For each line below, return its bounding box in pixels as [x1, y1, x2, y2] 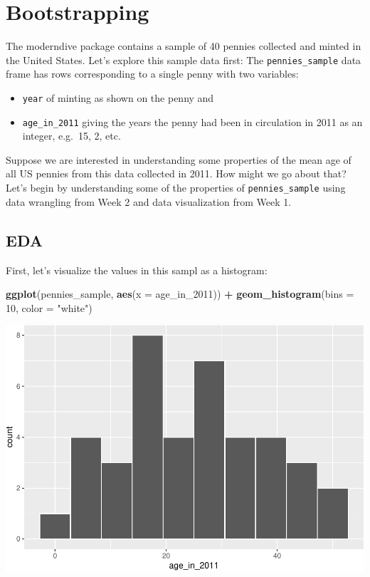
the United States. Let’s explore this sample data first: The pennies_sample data [6, 52, 361, 67]
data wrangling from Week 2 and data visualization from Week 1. [6, 194, 292, 209]
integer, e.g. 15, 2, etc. [22, 128, 121, 143]
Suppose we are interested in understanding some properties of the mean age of [6, 152, 351, 167]
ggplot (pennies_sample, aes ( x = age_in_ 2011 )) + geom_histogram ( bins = [6, 286, 354, 301]
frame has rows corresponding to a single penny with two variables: [6, 66, 299, 81]
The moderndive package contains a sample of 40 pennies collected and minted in [6, 38, 361, 53]
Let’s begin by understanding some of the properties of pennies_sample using [6, 180, 346, 195]
